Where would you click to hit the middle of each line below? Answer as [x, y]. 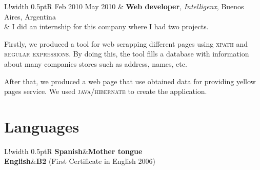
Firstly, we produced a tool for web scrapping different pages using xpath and [126, 43]
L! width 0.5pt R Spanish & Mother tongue [73, 151]
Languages [42, 126]
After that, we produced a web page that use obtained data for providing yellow [130, 81]
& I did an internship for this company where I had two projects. [106, 26]
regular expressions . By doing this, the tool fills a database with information [127, 54]
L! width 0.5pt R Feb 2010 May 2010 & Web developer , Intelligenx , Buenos [124, 6]
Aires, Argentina [30, 16]
